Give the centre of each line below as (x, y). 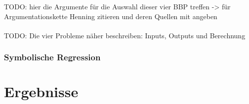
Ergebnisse (41, 91)
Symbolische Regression (52, 57)
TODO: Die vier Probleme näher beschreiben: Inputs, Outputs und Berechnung (125, 35)
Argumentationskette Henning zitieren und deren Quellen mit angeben (111, 16)
